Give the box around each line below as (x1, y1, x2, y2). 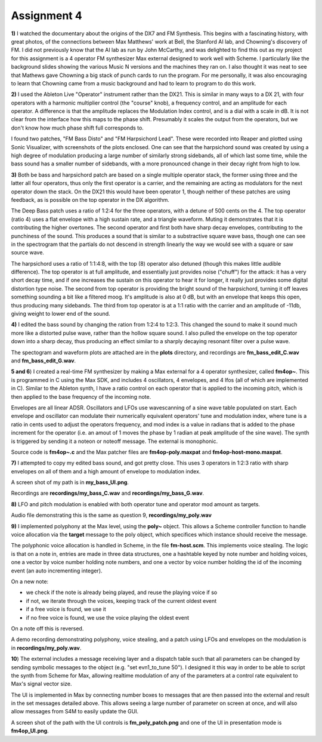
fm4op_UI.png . (11, 727, 49, 734)
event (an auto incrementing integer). (11, 567, 103, 574)
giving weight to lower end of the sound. (11, 310, 110, 318)
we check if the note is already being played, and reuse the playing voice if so (26, 589, 218, 596)
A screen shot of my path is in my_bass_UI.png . (11, 479, 129, 486)
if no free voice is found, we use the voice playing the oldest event (26, 614, 190, 621)
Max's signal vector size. (11, 681, 72, 688)
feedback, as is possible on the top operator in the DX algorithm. (11, 196, 170, 203)
